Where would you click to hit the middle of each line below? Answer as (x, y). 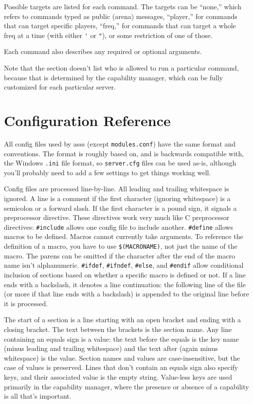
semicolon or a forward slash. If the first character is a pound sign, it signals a (120, 208)
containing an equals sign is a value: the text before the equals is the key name (121, 339)
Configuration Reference (87, 120)
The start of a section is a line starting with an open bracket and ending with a (122, 320)
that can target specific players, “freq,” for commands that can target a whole (120, 26)
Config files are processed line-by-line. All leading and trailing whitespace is (117, 189)
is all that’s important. (38, 396)
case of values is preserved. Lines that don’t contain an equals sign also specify (121, 367)
